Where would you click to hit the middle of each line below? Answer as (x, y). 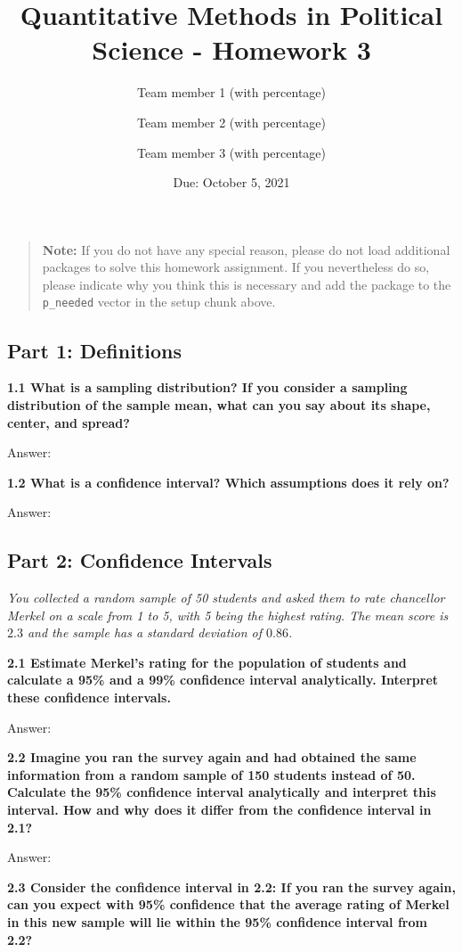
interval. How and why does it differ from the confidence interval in (219, 810)
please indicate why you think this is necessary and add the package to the (247, 284)
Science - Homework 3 (231, 49)
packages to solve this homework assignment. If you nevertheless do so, (236, 267)
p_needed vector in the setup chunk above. (159, 302)
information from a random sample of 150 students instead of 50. (211, 774)
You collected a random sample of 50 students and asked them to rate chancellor (226, 598)
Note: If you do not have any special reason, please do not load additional (246, 249)
